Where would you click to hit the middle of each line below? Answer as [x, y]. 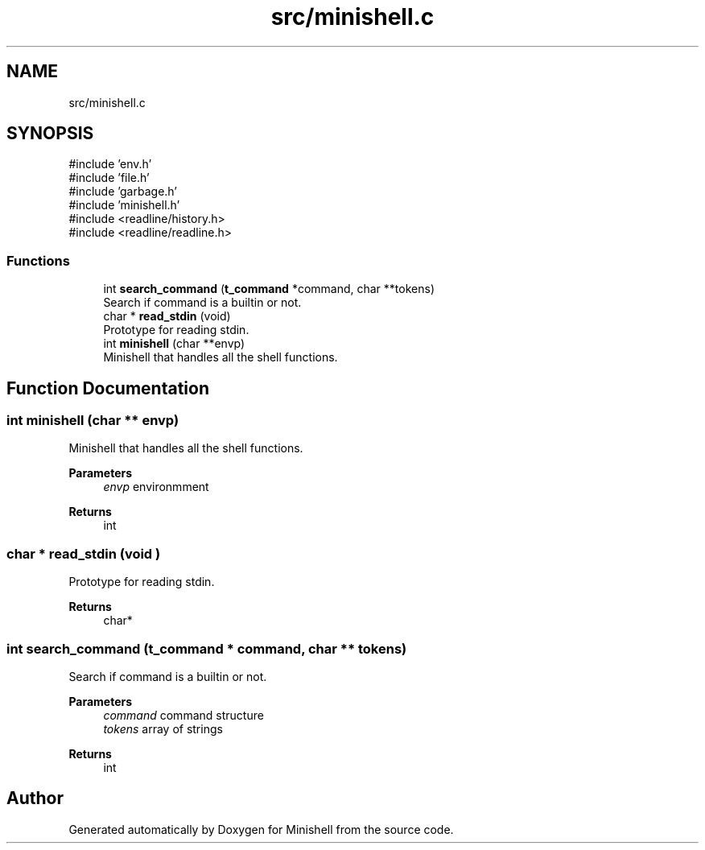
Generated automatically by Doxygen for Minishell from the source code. [261, 829]
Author [35, 798]
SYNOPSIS [50, 134]
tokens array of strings [163, 728]
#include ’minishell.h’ [124, 205]
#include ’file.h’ [109, 178]
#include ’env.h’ [110, 164]
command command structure [183, 715]
